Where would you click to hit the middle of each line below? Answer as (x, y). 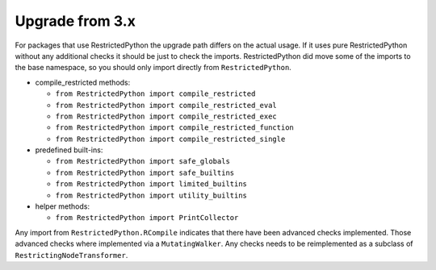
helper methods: (63, 206)
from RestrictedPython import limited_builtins (151, 184)
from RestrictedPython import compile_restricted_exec (166, 116)
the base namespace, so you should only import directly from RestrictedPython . (153, 68)
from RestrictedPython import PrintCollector (147, 218)
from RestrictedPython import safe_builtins (145, 172)
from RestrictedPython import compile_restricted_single (170, 139)
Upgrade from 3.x (75, 21)
